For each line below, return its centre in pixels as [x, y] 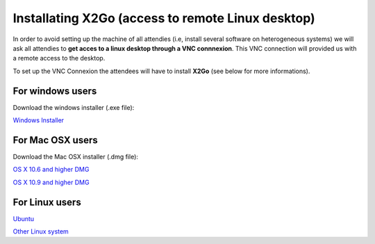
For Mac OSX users [56, 140]
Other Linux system [41, 231]
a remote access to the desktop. [59, 58]
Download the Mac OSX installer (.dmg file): [76, 156]
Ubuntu [24, 218]
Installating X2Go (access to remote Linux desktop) [164, 18]
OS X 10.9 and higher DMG [51, 182]
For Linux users [47, 202]
